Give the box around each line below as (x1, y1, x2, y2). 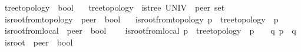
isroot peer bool (4, 35, 73, 48)
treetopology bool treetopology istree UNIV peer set (4, 1, 225, 13)
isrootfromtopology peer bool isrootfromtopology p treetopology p (4, 12, 279, 25)
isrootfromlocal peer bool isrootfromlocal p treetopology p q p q (4, 24, 296, 37)
